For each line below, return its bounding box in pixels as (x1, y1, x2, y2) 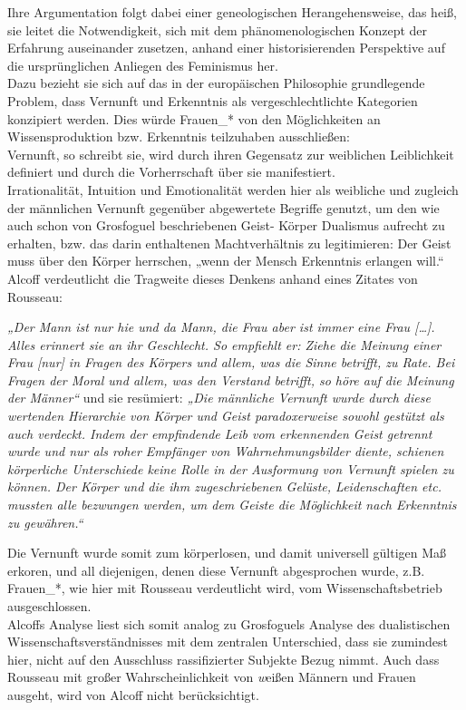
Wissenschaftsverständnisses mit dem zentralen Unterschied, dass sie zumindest (7, 632, 448, 651)
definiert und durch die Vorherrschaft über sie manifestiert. (7, 162, 335, 181)
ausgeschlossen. (7, 597, 92, 615)
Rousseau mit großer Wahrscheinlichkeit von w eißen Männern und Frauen (7, 667, 416, 686)
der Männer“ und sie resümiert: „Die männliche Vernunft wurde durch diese (7, 388, 431, 407)
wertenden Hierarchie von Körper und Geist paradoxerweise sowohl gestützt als (7, 406, 444, 425)
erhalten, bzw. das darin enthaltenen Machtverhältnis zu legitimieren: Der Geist (7, 233, 451, 252)
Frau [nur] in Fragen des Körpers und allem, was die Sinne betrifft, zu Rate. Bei (7, 353, 455, 372)
